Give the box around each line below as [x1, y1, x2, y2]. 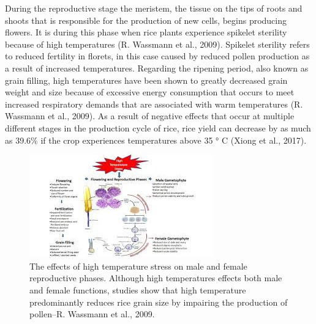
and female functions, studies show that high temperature [29, 283, 246, 296]
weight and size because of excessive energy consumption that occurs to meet [5, 86, 295, 98]
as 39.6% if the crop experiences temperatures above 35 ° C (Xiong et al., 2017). [5, 133, 307, 146]
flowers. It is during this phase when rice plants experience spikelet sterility [5, 26, 287, 39]
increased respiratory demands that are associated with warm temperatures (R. [5, 97, 303, 110]
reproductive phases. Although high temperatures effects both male [29, 271, 282, 284]
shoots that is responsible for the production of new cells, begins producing [5, 13, 287, 26]
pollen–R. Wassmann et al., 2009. [29, 307, 155, 320]
